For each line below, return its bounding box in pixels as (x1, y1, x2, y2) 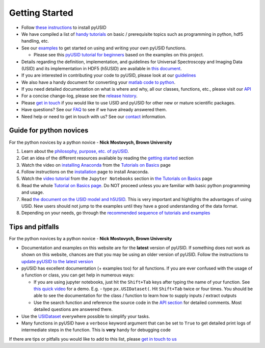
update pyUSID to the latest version (21, 258, 93, 264)
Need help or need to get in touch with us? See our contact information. (21, 113, 166, 120)
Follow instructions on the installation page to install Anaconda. (21, 169, 149, 175)
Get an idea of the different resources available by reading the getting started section (21, 155, 194, 161)
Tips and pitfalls (9, 223, 59, 231)
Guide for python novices (9, 126, 88, 135)
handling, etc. (21, 38, 49, 44)
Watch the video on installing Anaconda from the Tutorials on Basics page (21, 162, 171, 168)
